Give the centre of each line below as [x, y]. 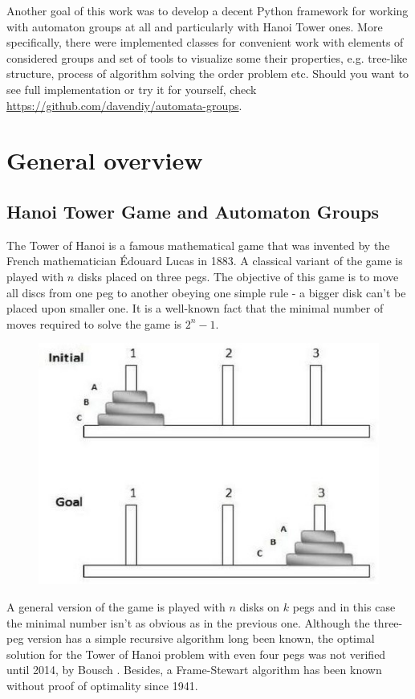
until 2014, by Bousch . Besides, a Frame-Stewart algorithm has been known [194, 670]
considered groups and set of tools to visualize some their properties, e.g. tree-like [207, 57]
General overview [105, 160]
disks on [260, 607]
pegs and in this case [344, 607]
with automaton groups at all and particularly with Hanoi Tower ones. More [195, 26]
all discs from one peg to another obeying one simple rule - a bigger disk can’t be [206, 292]
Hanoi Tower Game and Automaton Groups [193, 211]
